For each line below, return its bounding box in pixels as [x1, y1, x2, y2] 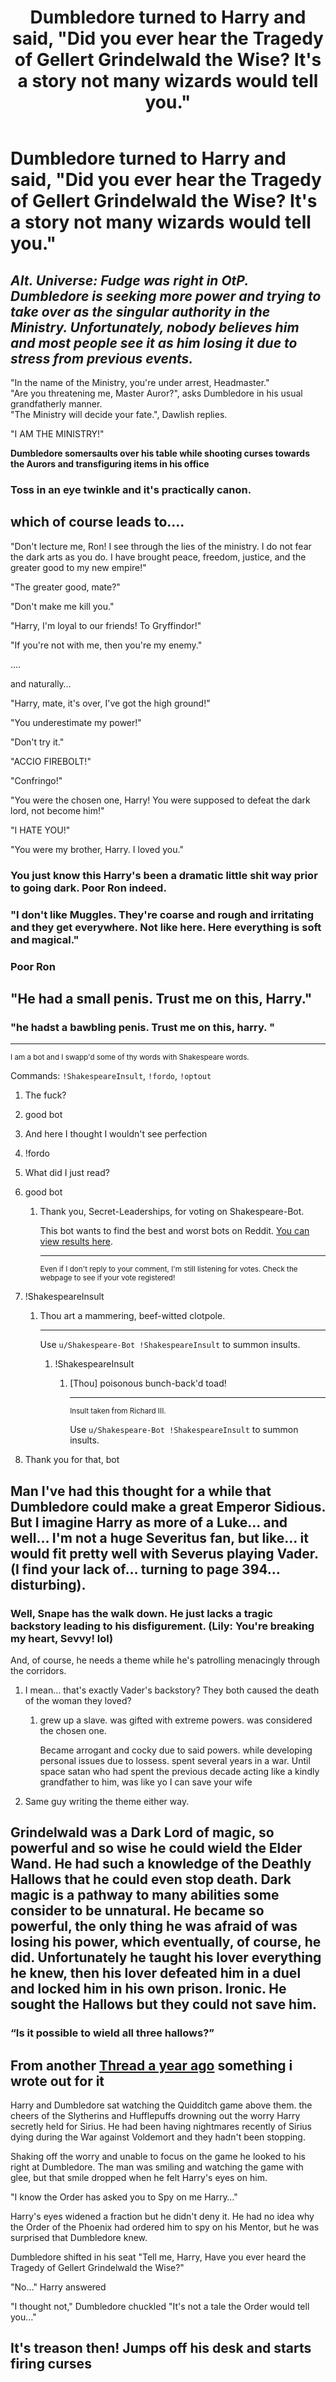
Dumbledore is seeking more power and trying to [10, 287, 322, 305]
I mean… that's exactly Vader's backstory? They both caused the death [24, 1684, 320, 1696]
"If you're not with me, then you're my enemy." [10, 639, 203, 651]
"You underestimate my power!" [10, 716, 142, 728]
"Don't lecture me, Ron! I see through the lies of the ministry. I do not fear [10, 540, 312, 552]
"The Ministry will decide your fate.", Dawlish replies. [10, 409, 228, 420]
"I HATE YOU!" [10, 824, 71, 836]
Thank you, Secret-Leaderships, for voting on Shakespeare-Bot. [39, 1206, 305, 1218]
